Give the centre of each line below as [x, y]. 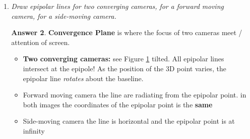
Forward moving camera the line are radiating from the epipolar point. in [135, 95]
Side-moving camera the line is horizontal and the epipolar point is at [129, 121]
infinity [34, 130]
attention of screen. [40, 42]
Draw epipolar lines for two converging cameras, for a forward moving [117, 6]
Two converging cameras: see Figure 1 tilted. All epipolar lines [124, 59]
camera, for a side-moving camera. [64, 16]
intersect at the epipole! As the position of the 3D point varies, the [125, 68]
